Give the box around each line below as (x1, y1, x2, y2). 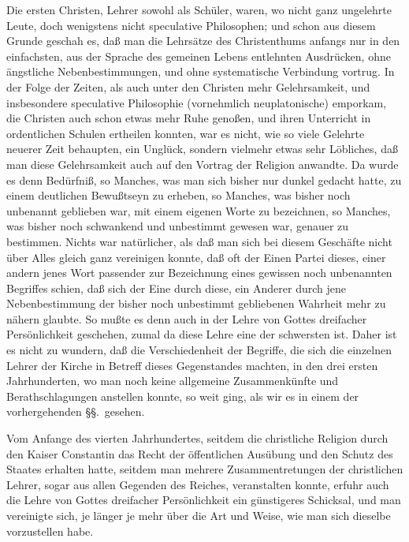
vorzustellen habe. (6, 522, 94, 539)
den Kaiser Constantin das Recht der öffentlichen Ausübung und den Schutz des (6, 445, 393, 462)
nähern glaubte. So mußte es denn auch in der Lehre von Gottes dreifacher (6, 310, 367, 327)
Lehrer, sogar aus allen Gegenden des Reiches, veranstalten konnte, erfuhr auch (6, 476, 389, 492)
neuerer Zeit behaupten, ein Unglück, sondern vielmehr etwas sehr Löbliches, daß (6, 140, 398, 157)
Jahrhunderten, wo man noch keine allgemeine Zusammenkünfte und (6, 372, 339, 389)
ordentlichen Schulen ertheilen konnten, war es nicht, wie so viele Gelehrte (6, 125, 365, 141)
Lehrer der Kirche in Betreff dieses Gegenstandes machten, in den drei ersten (6, 357, 378, 373)
